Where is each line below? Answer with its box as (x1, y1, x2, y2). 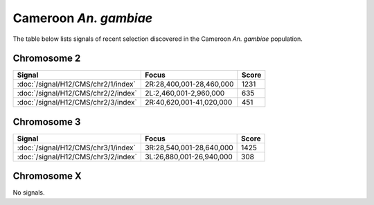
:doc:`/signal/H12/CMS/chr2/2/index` (17, 89, 138, 98)
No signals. (12, 188, 45, 197)
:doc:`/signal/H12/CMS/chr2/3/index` (17, 98, 138, 107)
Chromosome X (12, 170, 82, 182)
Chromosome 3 (12, 116, 81, 127)
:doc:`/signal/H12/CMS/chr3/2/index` (17, 152, 138, 161)
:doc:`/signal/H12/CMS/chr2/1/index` (17, 80, 136, 89)
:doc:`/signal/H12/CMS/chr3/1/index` (17, 143, 136, 152)
